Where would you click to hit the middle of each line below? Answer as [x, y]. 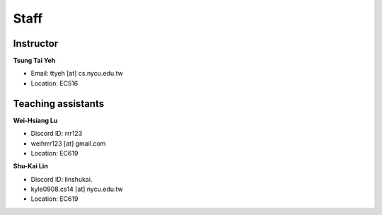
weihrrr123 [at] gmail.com [68, 143]
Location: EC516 [54, 83]
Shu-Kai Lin [31, 166]
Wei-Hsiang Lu [35, 120]
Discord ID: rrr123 [57, 134]
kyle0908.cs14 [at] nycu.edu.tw [77, 189]
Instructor [36, 43]
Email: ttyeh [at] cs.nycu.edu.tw [77, 74]
